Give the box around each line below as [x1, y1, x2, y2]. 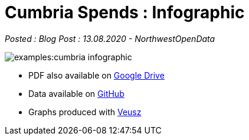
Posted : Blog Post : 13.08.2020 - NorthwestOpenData [5, 33, 215, 44]
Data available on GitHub [28, 88, 125, 99]
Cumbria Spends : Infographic [5, 2, 245, 22]
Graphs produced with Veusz [28, 106, 142, 117]
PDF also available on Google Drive [28, 70, 165, 80]
